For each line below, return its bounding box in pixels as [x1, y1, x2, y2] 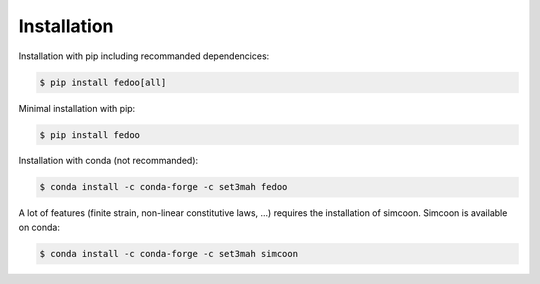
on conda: [18, 221, 60, 233]
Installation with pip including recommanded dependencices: [18, 50, 270, 62]
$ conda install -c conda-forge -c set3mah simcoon [39, 248, 299, 259]
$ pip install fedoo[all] [39, 76, 167, 88]
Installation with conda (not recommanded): [18, 155, 199, 167]
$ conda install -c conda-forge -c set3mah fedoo [39, 181, 288, 193]
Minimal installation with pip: [18, 102, 136, 114]
